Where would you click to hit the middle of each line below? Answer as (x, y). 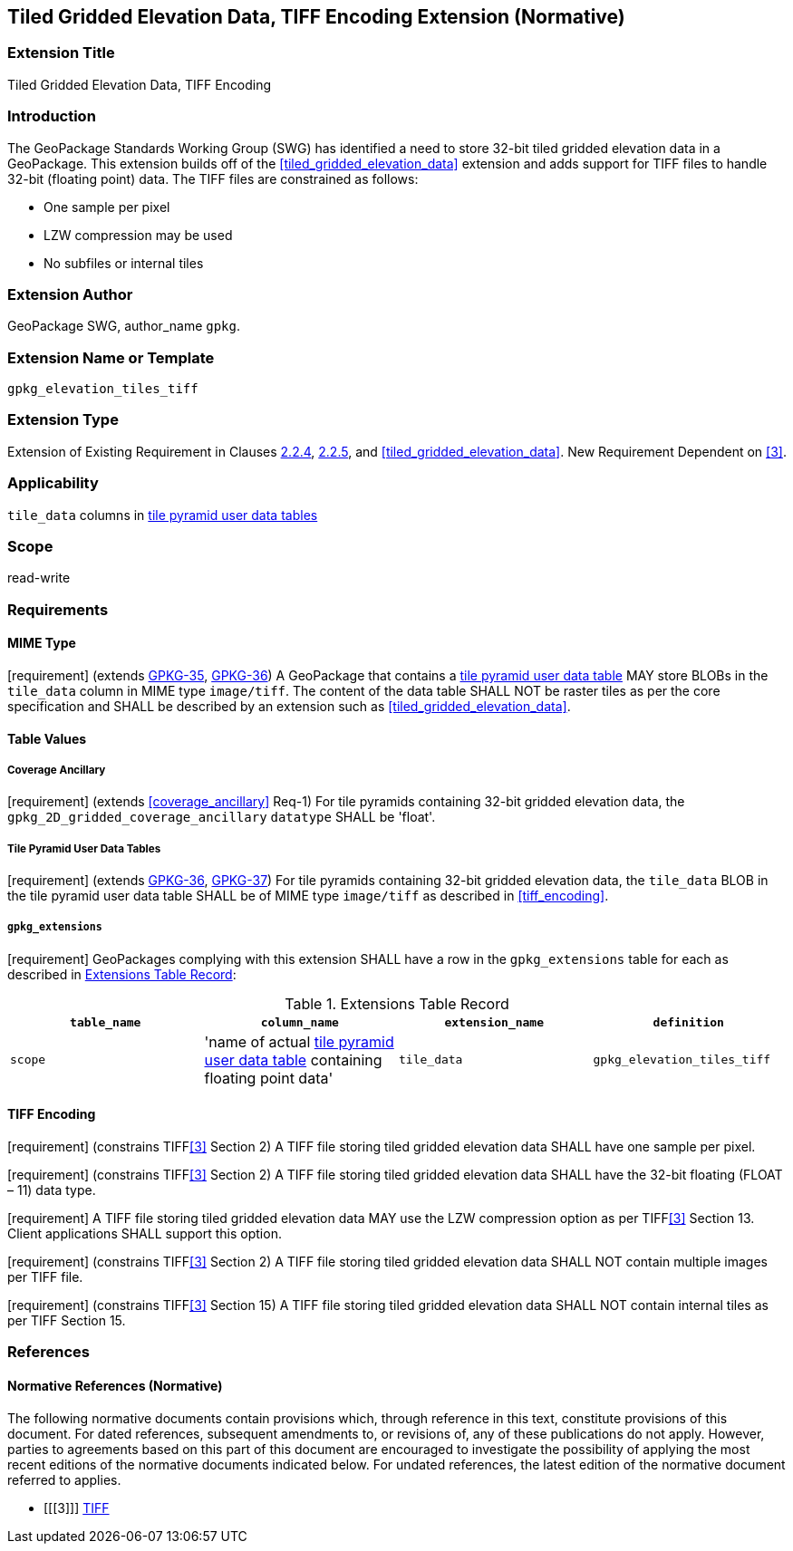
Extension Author (70, 294)
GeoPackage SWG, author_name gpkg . (124, 326)
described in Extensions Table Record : (122, 974)
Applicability (53, 483)
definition (688, 1022)
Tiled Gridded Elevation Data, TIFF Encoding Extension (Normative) (316, 17)
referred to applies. (64, 1479)
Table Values (47, 738)
